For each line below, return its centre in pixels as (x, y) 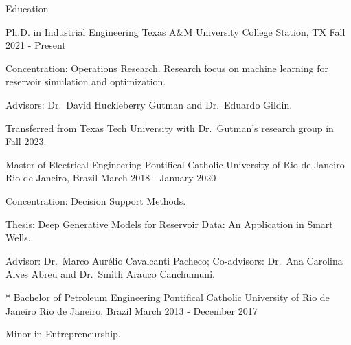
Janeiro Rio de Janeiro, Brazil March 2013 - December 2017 (132, 310)
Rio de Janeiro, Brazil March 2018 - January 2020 (111, 178)
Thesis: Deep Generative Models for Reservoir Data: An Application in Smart (169, 224)
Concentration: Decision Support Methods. (96, 200)
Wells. (18, 237)
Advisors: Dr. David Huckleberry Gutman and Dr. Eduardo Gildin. (149, 104)
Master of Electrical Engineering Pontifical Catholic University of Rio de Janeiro (175, 164)
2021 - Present (36, 45)
